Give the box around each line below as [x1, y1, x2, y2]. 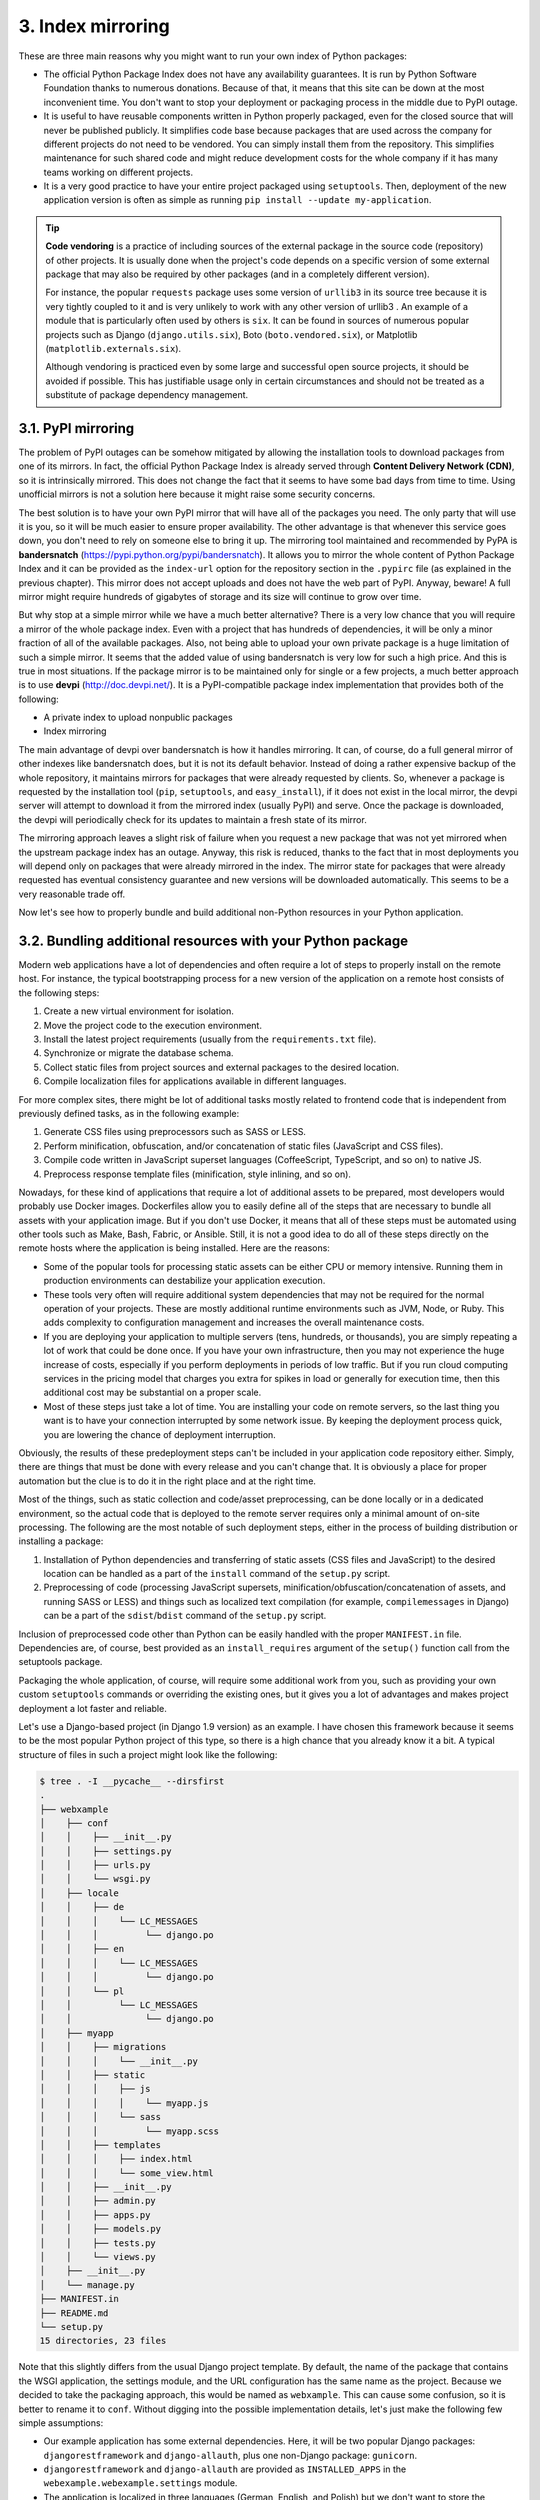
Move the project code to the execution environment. [43, 1019, 262, 1031]
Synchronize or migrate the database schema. [43, 1047, 234, 1059]
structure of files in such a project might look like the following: [18, 1748, 278, 1760]
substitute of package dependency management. [45, 389, 249, 401]
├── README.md [39, 2307, 109, 2319]
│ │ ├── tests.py [39, 2237, 157, 2249]
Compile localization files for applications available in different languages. [43, 1075, 347, 1087]
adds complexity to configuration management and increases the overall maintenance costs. [43, 1316, 425, 1329]
